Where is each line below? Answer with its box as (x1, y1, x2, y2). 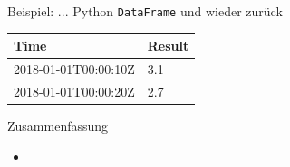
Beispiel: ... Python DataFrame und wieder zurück (7, 2, 283, 20)
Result (147, 36, 189, 55)
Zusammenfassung (7, 116, 109, 135)
